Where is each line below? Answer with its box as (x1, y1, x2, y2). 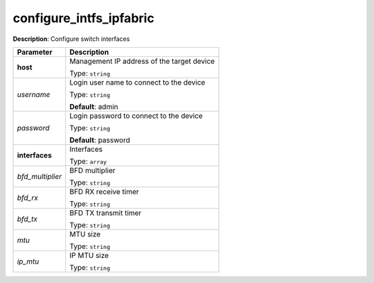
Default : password (69, 135, 131, 145)
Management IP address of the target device (69, 56, 215, 66)
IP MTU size (69, 250, 109, 260)
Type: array (69, 156, 107, 166)
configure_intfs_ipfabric (12, 10, 155, 26)
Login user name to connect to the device (69, 77, 206, 87)
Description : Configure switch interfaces (12, 35, 130, 43)
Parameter (17, 47, 53, 57)
